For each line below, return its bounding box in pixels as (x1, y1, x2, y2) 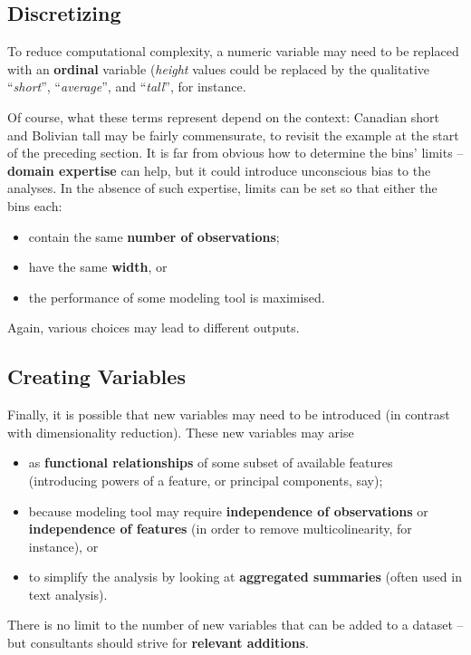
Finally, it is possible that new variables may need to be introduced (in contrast (7, 405, 450, 424)
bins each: (7, 196, 62, 215)
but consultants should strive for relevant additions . (7, 633, 309, 652)
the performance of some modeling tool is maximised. (28, 287, 325, 306)
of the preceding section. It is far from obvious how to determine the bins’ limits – (7, 143, 464, 162)
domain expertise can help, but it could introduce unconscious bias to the (7, 160, 431, 179)
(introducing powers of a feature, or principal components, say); (28, 470, 383, 489)
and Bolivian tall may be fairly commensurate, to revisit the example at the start (7, 125, 459, 144)
